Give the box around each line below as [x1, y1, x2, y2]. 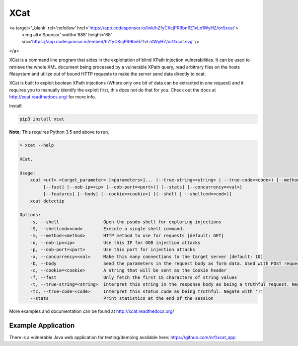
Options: [19, 212, 41, 218]
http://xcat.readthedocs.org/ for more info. [9, 94, 96, 100]
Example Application [9, 321, 75, 330]
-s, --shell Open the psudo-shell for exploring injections [30, 219, 222, 225]
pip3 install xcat [19, 116, 65, 122]
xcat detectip [30, 198, 65, 204]
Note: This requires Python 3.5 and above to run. [9, 129, 109, 135]
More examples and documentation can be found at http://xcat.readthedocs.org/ [9, 308, 174, 314]
